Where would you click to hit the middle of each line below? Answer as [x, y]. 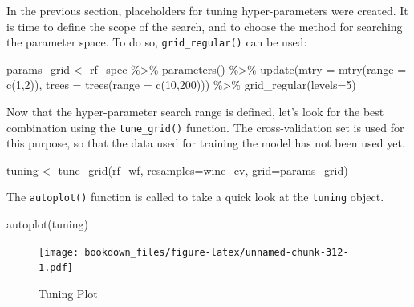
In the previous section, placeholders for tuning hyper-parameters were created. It [207, 10]
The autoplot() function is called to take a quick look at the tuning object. [195, 197]
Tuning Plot [68, 294]
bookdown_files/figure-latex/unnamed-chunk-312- [217, 252]
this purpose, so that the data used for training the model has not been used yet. [206, 143]
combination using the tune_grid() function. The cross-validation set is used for [205, 127]
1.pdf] [56, 268]
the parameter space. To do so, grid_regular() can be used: [157, 42]
